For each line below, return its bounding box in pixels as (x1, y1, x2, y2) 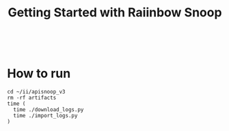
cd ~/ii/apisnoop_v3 (7, 89, 66, 96)
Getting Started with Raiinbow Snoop (8, 5, 222, 20)
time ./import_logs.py (13, 113, 78, 119)
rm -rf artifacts (7, 94, 57, 102)
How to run (7, 66, 71, 81)
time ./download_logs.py (13, 106, 84, 113)
